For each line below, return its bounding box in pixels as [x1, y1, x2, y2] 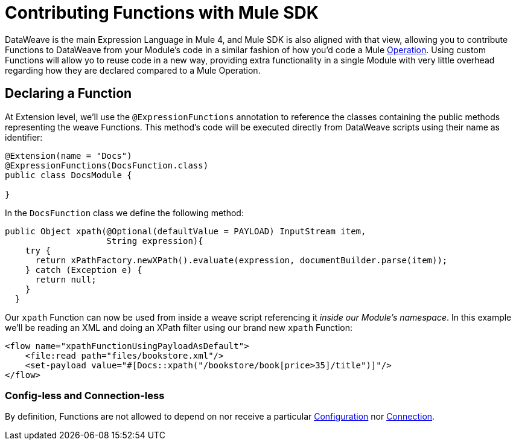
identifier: [5, 132, 43, 142]
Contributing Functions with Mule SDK [5, 2, 319, 23]
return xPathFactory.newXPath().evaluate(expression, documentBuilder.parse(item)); [35, 255, 448, 265]
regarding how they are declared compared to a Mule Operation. [5, 65, 261, 75]
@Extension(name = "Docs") [5, 150, 132, 161]
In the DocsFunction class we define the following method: [5, 207, 244, 218]
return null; [35, 274, 97, 284]
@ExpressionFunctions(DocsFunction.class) [5, 160, 209, 170]
